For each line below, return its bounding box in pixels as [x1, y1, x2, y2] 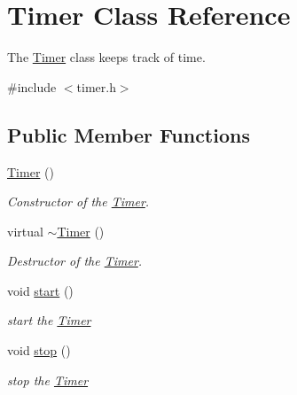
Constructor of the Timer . [7, 192, 150, 211]
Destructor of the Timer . [7, 252, 143, 270]
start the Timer [7, 311, 91, 329]
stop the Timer [7, 370, 89, 389]
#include [7, 77, 57, 96]
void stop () [7, 341, 71, 360]
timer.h [76, 77, 116, 96]
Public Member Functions [7, 120, 250, 148]
